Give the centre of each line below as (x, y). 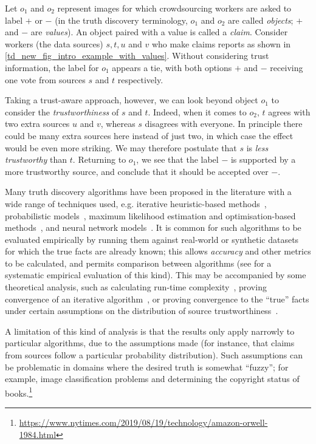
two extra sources (37, 124)
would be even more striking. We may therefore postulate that (121, 147)
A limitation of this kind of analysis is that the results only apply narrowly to (150, 331)
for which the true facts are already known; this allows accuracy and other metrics (158, 251)
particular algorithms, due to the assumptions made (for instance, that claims (150, 343)
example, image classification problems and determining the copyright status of (152, 379)
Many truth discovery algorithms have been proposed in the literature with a (148, 192)
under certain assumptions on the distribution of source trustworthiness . (142, 311)
